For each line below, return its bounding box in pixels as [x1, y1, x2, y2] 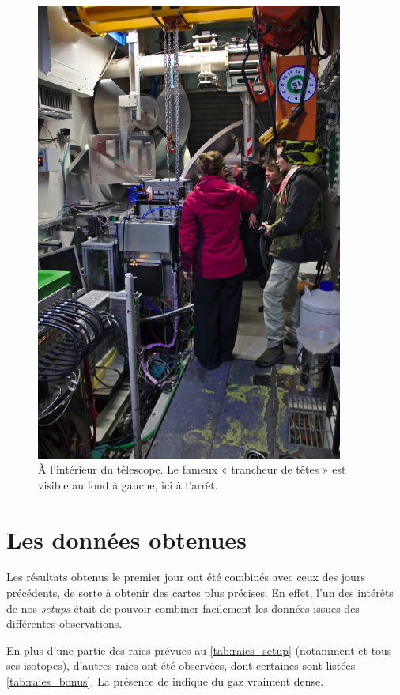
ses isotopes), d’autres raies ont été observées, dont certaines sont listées [6, 657, 356, 674]
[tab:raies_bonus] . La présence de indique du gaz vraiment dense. [6, 673, 324, 689]
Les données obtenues [6, 523, 247, 555]
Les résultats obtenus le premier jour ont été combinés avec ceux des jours [6, 568, 365, 585]
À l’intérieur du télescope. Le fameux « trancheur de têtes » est [38, 461, 346, 478]
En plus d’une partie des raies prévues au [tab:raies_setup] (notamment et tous [6, 641, 392, 658]
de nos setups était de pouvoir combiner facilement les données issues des [6, 599, 360, 616]
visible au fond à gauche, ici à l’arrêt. [38, 476, 218, 493]
